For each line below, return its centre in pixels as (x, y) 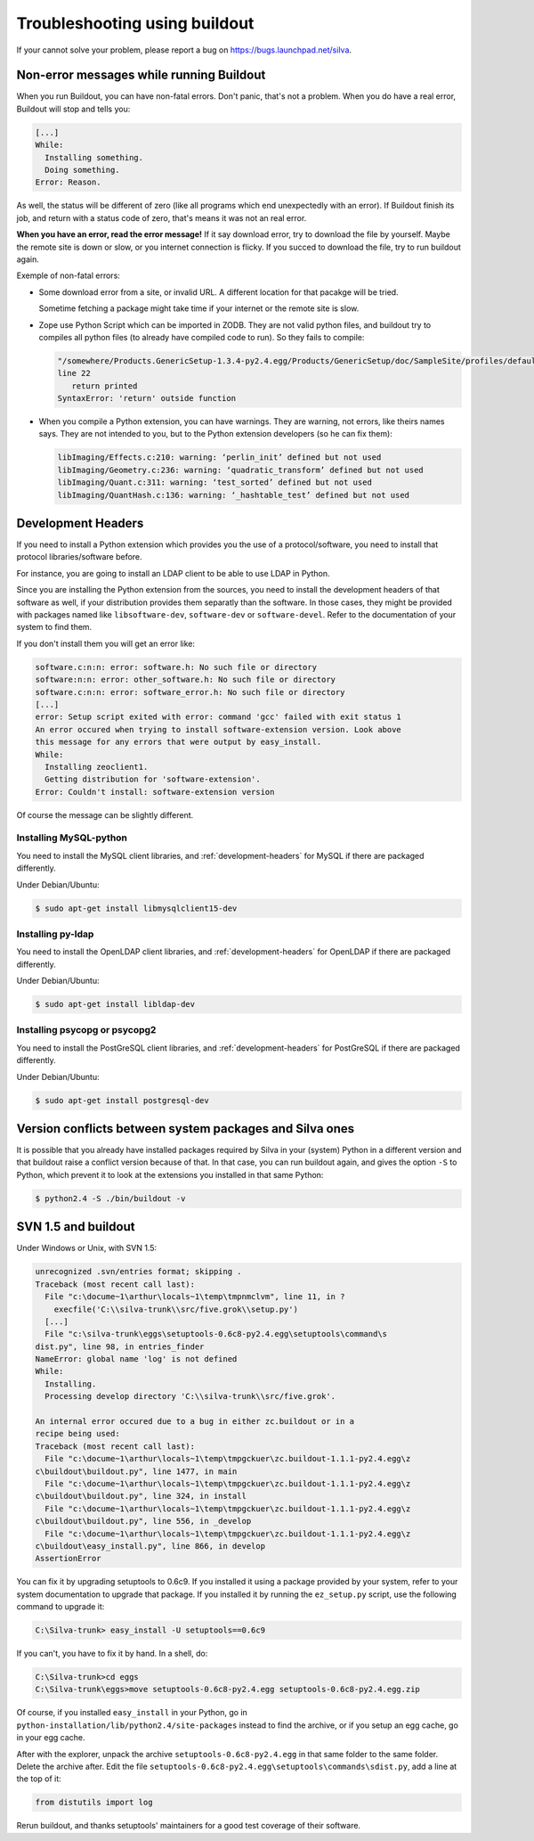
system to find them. (54, 627)
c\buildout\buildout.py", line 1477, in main (136, 1471)
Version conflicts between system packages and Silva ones (186, 1129)
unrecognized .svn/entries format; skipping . (138, 1272)
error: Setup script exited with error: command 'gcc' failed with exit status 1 (218, 717)
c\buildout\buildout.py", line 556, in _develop (143, 1521)
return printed (105, 386)
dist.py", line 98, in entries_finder (120, 1346)
